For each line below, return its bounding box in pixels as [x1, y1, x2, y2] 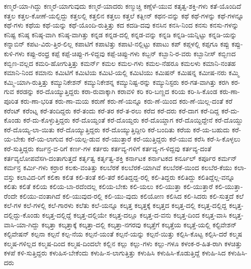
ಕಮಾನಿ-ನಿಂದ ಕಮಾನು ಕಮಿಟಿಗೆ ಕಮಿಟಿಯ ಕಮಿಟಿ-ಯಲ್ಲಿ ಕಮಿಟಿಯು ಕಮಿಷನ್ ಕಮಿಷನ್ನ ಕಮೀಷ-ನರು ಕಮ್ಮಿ [4, 67, 239, 78]
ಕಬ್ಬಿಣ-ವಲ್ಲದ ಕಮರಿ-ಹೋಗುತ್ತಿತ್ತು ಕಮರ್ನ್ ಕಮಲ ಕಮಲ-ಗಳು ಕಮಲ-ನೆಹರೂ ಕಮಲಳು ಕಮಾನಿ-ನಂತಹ [4, 58, 236, 68]
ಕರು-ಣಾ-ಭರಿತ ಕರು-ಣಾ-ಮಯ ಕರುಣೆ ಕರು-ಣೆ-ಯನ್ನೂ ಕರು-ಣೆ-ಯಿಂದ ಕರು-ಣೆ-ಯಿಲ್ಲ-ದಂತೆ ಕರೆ [20, 95, 233, 106]
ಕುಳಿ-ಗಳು [4, 48, 25, 58]
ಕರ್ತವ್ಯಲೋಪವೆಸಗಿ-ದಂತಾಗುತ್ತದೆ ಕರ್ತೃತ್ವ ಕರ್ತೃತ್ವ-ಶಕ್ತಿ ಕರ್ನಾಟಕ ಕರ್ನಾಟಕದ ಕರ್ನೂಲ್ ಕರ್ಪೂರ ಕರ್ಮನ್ [4, 153, 237, 163]
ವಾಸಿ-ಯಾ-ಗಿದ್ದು [4, 219, 40, 229]
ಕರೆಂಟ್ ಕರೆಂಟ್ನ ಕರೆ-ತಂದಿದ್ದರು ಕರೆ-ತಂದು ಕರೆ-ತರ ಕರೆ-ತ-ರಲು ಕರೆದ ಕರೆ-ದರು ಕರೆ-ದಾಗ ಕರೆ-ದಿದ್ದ [4, 105, 220, 115]
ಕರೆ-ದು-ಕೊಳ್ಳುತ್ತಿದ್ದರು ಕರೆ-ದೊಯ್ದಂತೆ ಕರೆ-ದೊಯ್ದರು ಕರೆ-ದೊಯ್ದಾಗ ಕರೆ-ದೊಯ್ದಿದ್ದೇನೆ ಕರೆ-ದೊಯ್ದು [23, 115, 243, 125]
